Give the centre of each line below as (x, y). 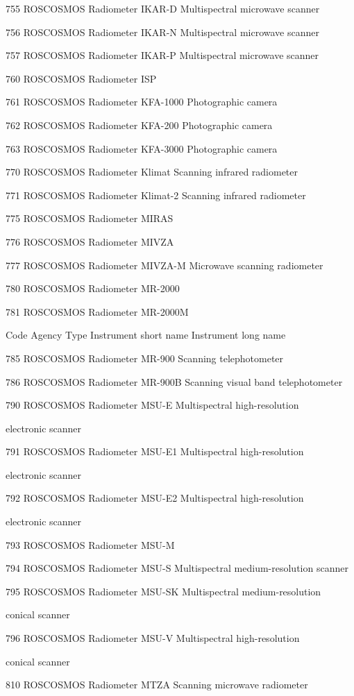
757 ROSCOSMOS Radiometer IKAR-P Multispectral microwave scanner (162, 55)
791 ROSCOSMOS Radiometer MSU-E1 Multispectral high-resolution (155, 451)
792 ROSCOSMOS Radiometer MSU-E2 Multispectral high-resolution (155, 498)
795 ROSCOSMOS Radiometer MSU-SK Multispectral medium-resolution (163, 591)
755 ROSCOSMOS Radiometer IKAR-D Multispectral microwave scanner (163, 8)
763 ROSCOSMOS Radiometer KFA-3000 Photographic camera (142, 148)
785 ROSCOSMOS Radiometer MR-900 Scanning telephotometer (145, 358)
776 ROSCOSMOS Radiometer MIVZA (90, 241)
